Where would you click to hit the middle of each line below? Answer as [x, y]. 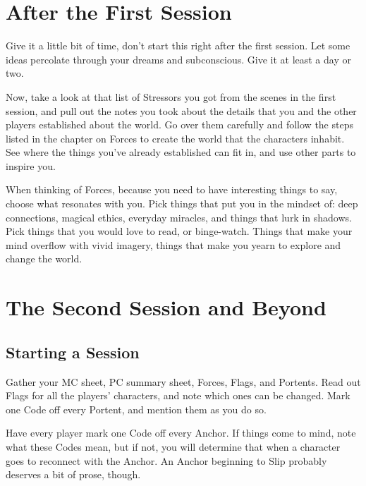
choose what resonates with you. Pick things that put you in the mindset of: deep [182, 203]
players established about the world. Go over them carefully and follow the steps [179, 124]
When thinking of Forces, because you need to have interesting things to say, [172, 189]
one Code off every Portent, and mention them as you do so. [136, 409]
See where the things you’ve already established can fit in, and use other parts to [181, 152]
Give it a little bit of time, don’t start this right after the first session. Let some [178, 45]
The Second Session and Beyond [166, 307]
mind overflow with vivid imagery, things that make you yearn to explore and [173, 244]
